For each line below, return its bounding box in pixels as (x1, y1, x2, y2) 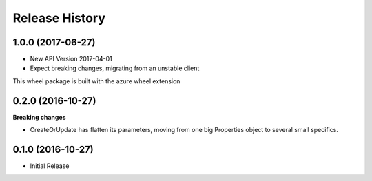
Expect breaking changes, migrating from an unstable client (30, 64, 200, 72)
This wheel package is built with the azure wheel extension (12, 76, 180, 85)
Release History (12, 10, 106, 25)
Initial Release (30, 162, 70, 170)
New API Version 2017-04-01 (30, 55, 113, 63)
